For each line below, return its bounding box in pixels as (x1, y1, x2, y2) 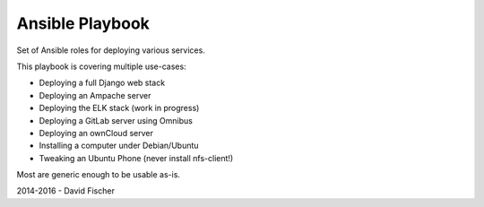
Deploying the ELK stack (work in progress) (39, 103, 200, 114)
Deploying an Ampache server (39, 90, 151, 100)
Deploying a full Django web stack (39, 77, 166, 89)
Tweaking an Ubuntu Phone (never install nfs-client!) (39, 152, 234, 163)
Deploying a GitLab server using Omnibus (39, 115, 193, 125)
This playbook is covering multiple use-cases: (16, 61, 187, 72)
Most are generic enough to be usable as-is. (16, 169, 181, 180)
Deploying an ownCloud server (39, 127, 154, 138)
